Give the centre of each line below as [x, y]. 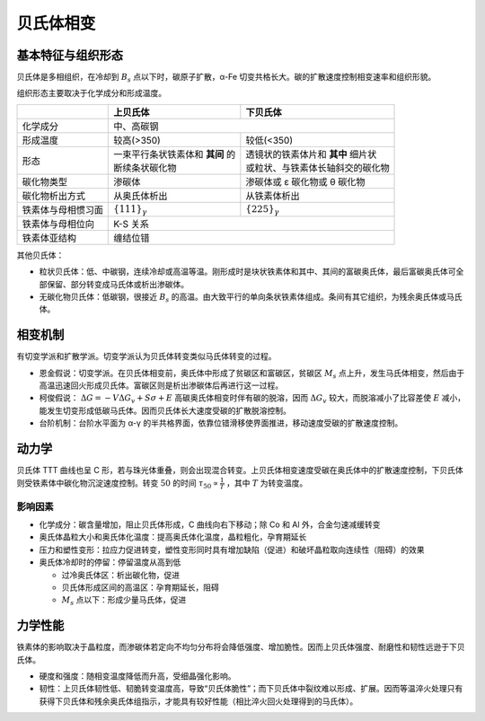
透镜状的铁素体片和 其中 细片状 [311, 154]
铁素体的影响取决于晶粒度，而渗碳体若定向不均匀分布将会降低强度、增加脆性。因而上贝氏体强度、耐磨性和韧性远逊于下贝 [241, 647]
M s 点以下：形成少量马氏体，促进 [124, 601]
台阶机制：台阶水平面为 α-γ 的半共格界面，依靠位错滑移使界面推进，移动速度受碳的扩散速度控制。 [221, 423]
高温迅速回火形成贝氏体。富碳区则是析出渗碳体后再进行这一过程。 [161, 385]
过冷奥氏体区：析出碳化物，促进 [120, 575]
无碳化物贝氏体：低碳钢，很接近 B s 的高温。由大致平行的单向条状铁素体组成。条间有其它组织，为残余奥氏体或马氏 [251, 298]
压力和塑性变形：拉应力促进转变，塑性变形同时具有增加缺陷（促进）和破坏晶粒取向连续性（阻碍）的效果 [232, 550]
